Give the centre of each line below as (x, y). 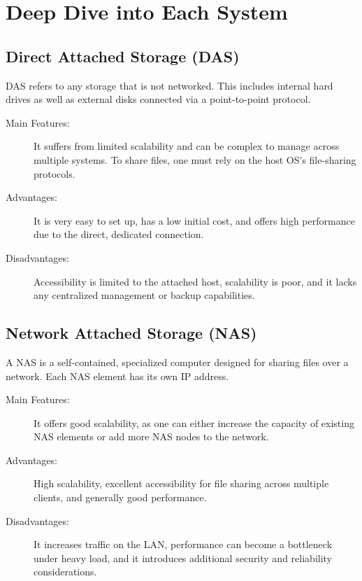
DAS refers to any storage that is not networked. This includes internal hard (169, 85)
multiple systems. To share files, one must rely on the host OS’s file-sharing (195, 159)
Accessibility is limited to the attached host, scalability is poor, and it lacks (195, 281)
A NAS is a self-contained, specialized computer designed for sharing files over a (177, 362)
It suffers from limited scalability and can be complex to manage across (187, 146)
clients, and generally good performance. (120, 497)
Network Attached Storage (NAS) (131, 333)
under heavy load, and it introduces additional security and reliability (183, 558)
